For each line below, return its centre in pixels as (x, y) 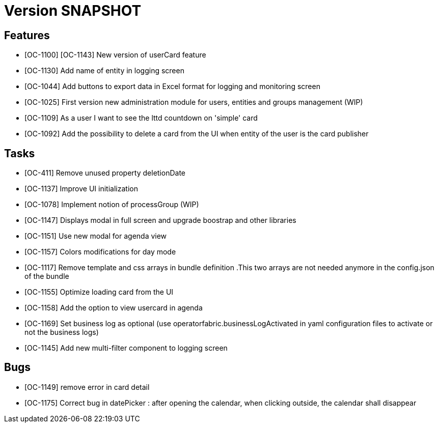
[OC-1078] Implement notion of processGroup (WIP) (112, 205)
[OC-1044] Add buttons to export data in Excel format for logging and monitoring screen (172, 87)
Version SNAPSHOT (73, 11)
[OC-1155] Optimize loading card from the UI (99, 292)
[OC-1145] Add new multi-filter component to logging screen (126, 348)
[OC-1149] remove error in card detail (87, 387)
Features (27, 35)
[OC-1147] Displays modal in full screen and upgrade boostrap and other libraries (160, 220)
